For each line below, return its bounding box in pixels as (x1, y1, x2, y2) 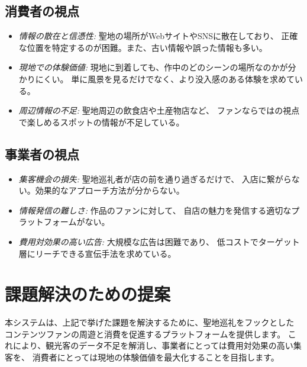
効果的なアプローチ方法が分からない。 (35, 184, 185, 197)
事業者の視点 (5, 144, 79, 163)
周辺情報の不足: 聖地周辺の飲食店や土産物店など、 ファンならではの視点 (18, 104, 300, 117)
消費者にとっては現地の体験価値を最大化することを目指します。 (32, 351, 279, 363)
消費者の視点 (5, 2, 79, 20)
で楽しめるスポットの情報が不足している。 (18, 115, 185, 128)
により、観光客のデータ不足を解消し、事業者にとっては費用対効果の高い (12, 339, 293, 352)
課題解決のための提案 (5, 282, 171, 306)
